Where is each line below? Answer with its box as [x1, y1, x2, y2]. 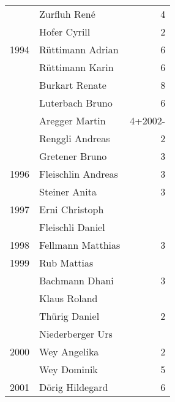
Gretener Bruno [39, 149, 107, 163]
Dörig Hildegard [39, 380, 108, 394]
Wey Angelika [39, 344, 99, 358]
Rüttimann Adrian [39, 42, 119, 56]
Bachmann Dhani [39, 273, 114, 287]
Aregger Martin [39, 113, 106, 127]
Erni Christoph [39, 202, 104, 216]
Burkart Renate [39, 78, 106, 92]
